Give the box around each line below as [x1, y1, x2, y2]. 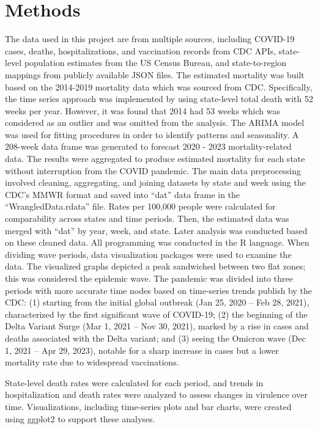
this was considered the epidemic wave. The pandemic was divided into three [5, 272, 293, 284]
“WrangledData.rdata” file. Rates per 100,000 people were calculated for [5, 200, 276, 213]
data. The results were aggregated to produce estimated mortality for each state [5, 152, 305, 165]
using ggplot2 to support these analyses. [5, 412, 155, 425]
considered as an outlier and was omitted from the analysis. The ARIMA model [5, 116, 305, 129]
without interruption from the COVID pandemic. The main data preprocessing [5, 164, 301, 177]
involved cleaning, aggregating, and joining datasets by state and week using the [5, 176, 306, 189]
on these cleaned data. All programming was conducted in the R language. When [5, 236, 309, 249]
